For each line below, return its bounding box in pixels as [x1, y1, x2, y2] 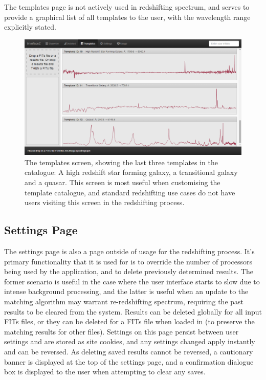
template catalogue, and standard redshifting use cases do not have [25, 187, 235, 197]
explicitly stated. [4, 21, 56, 32]
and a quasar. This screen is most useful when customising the [25, 177, 220, 188]
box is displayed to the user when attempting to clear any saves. [4, 366, 206, 377]
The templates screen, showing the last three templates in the [25, 157, 218, 167]
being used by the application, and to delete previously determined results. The [4, 266, 253, 277]
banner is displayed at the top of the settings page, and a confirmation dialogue [4, 356, 254, 367]
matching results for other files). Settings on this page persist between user [4, 326, 239, 337]
